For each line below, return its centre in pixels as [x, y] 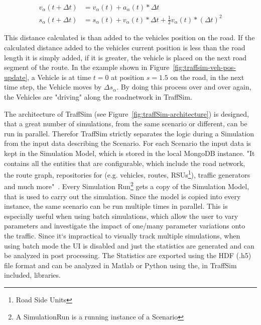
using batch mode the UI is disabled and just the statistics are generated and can [129, 245]
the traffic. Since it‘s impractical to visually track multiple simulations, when [122, 235]
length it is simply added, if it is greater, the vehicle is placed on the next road [125, 57]
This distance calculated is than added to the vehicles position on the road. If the [129, 37]
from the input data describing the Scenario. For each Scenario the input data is [128, 143]
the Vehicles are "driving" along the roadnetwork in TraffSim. [98, 96]
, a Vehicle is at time [59, 77]
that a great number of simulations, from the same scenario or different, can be [126, 124]
